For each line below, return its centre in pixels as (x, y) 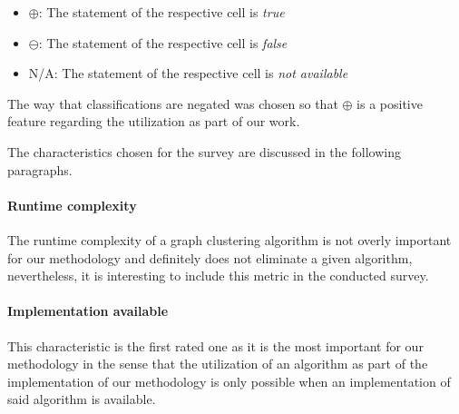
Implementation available (88, 311)
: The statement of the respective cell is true (161, 12)
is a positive (390, 103)
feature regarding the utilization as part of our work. (154, 121)
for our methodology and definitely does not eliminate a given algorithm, (210, 257)
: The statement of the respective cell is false (163, 42)
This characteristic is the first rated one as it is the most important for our (215, 345)
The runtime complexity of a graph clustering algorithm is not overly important (229, 239)
